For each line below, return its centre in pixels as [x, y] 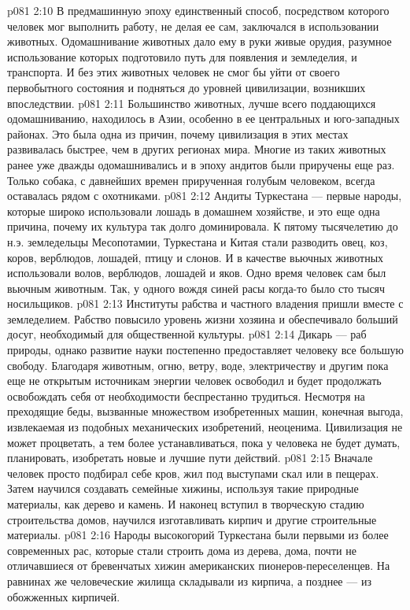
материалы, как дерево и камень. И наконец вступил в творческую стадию [186, 504]
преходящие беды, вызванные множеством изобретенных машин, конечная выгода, [205, 411]
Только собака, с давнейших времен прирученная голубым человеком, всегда [191, 180]
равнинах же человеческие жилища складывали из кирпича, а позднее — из [189, 580]
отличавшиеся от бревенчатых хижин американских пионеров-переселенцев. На [199, 566]
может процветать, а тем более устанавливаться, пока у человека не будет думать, [204, 442]
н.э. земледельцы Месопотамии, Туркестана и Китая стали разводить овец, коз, [198, 241]
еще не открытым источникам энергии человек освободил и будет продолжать [194, 381]
